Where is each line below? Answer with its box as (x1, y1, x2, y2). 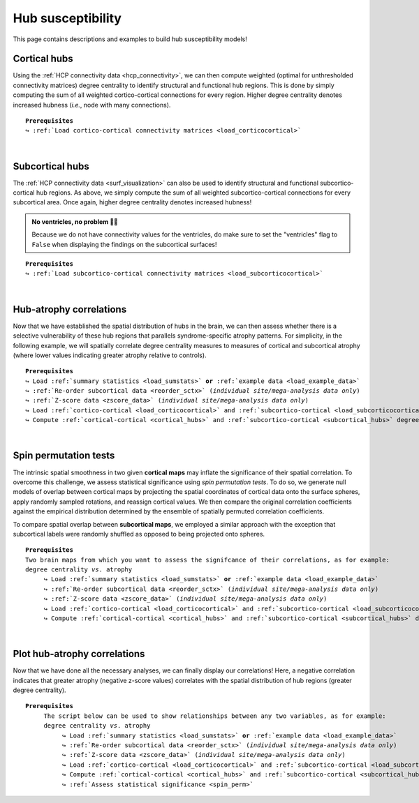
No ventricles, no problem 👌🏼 (31, 217, 119, 226)
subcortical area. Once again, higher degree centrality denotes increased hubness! (13, 198, 252, 207)
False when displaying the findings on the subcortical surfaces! (31, 240, 217, 248)
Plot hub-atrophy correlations (13, 648, 145, 660)
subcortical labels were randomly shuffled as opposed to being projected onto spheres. (13, 530, 265, 538)
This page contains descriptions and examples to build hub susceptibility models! (13, 35, 247, 43)
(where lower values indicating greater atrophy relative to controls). (13, 351, 207, 359)
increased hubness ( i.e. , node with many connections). (13, 100, 171, 109)
